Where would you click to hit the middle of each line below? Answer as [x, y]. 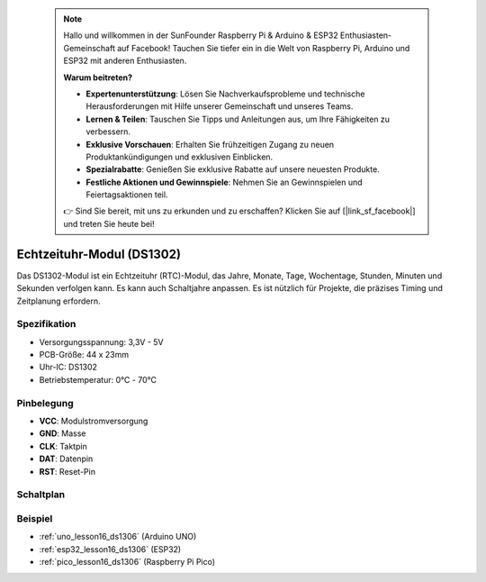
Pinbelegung [45, 403]
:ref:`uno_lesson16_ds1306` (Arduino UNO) [118, 537]
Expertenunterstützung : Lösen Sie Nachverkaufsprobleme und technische [225, 94]
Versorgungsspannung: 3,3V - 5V [101, 341]
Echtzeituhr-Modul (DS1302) [99, 254]
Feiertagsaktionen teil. [127, 195]
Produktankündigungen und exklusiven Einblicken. [180, 157]
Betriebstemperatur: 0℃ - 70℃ [98, 379]
